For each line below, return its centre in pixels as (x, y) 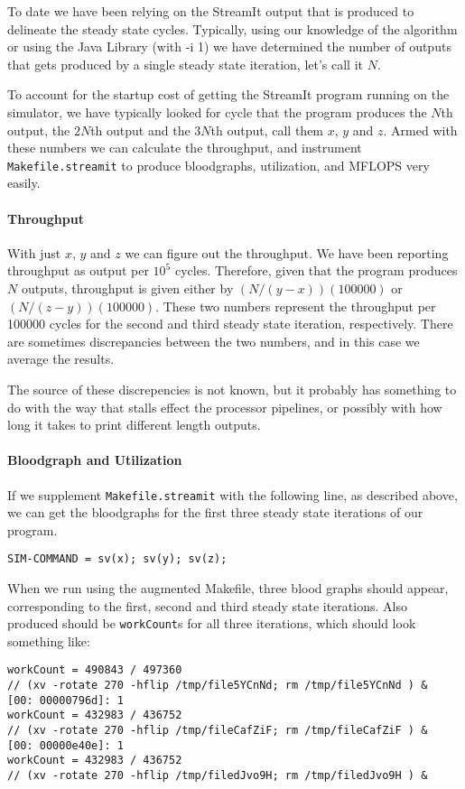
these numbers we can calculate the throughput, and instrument (185, 148)
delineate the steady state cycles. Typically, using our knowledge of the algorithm (232, 28)
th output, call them (267, 130)
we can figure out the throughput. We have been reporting (287, 252)
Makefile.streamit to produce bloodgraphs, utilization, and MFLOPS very (219, 165)
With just (34, 252)
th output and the (140, 130)
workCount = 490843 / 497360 (95, 670)
